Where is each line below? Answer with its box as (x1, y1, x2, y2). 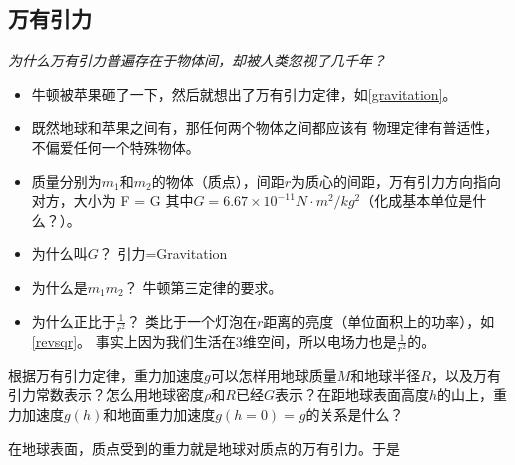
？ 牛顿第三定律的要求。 (123, 276, 283, 297)
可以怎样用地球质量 (210, 364, 337, 385)
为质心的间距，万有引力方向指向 (291, 170, 502, 191)
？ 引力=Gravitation (98, 243, 228, 264)
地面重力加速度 (117, 404, 216, 425)
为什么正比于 (31, 310, 116, 331)
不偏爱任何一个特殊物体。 (31, 136, 200, 157)
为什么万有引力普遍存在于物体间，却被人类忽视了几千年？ (8, 50, 386, 71)
